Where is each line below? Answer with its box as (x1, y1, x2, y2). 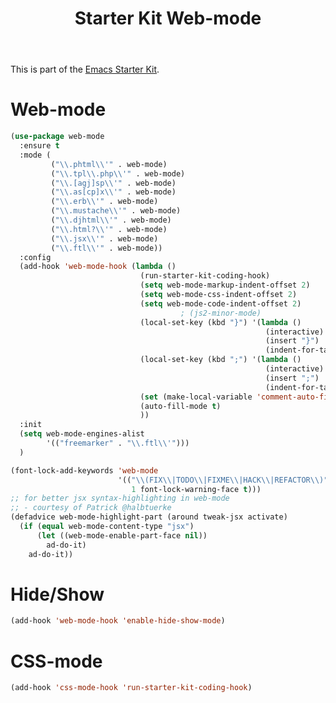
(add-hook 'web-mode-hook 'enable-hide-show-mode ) (10, 616, 226, 626)
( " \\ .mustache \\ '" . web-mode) (50, 206, 182, 216)
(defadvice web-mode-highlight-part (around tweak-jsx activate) (10, 512, 288, 522)
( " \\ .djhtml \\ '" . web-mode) (50, 215, 172, 225)
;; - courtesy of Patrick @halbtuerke (10, 503, 172, 513)
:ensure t (19, 141, 60, 151)
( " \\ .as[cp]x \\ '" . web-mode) (50, 187, 177, 197)
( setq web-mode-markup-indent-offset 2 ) (139, 280, 311, 291)
